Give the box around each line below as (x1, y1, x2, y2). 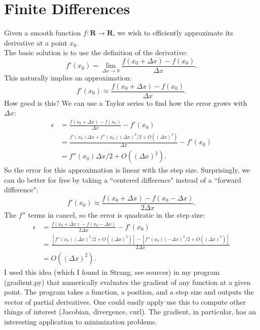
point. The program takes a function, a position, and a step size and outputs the (4, 286, 254, 297)
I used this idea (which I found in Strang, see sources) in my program (4, 267, 220, 277)
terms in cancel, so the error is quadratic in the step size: (28, 210, 205, 220)
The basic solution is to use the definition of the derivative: (4, 47, 188, 58)
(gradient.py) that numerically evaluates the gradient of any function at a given (4, 276, 251, 287)
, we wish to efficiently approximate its (113, 27, 233, 38)
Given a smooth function (4, 27, 81, 38)
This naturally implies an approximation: (4, 72, 132, 82)
